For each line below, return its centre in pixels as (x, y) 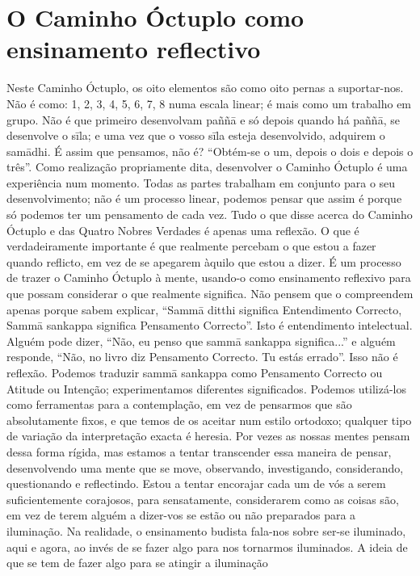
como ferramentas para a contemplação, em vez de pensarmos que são (179, 404)
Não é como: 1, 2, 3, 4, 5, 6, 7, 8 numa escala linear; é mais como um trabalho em (209, 103)
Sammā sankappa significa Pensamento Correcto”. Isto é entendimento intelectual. (210, 325)
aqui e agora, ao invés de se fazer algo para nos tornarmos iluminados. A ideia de (207, 547)
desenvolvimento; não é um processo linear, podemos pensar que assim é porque (204, 198)
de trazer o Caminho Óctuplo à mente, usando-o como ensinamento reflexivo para (209, 277)
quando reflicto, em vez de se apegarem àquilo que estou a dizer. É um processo (204, 261)
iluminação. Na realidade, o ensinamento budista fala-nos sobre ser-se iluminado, (206, 530)
